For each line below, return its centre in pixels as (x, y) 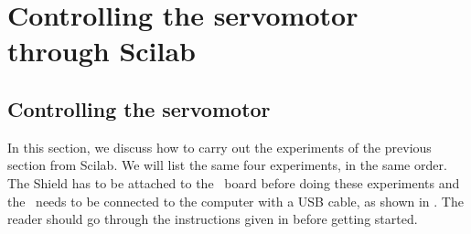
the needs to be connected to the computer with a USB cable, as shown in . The (235, 201)
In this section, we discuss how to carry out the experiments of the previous (219, 147)
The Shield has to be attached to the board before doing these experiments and (234, 182)
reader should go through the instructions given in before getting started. (213, 219)
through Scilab (102, 51)
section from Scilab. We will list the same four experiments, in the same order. (227, 165)
